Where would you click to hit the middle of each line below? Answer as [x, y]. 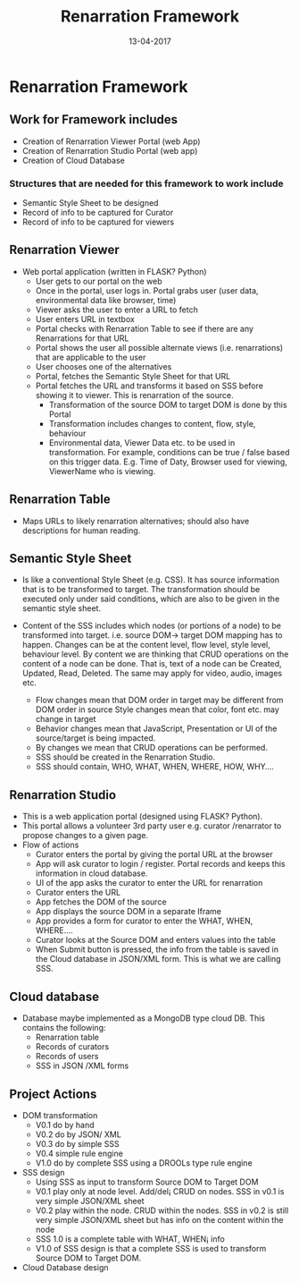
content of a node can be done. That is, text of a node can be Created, [152, 664]
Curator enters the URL [78, 893]
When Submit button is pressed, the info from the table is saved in [157, 949]
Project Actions [53, 1094]
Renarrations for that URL [82, 338]
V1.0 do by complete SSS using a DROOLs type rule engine [144, 1163]
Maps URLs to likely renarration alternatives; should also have [136, 521]
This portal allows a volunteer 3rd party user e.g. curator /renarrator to [152, 826]
